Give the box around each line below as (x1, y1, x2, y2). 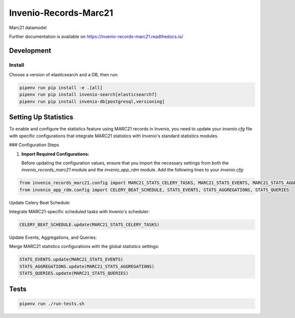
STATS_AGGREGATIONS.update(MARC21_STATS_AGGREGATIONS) (19, 263, 154, 269)
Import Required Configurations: (21, 151, 89, 157)
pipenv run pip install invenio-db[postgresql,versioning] (19, 98, 165, 104)
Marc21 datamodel (9, 25, 47, 31)
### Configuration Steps (9, 142, 59, 148)
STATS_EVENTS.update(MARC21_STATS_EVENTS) (19, 256, 123, 262)
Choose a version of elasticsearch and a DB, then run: (9, 72, 118, 78)
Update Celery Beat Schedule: (9, 199, 71, 205)
